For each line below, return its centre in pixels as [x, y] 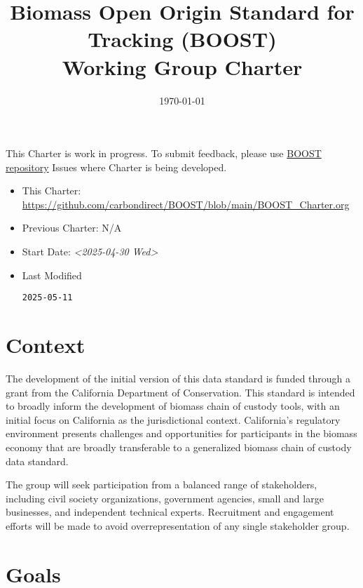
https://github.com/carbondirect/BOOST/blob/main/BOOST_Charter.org [186, 204]
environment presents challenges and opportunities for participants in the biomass [181, 433]
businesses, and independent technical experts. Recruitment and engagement [170, 512]
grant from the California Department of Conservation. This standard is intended [180, 392]
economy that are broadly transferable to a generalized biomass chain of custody [179, 447]
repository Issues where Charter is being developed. [116, 167]
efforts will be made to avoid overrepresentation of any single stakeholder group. [178, 525]
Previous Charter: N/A [72, 228]
